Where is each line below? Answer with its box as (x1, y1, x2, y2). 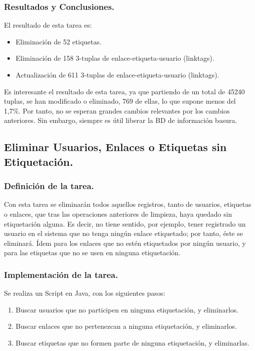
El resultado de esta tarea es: (4, 20, 92, 30)
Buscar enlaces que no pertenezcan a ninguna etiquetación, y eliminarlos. (15, 321, 237, 331)
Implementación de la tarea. (4, 268, 118, 280)
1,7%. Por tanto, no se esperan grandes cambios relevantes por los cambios (4, 105, 230, 116)
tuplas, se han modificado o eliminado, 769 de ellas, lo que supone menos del (4, 96, 236, 106)
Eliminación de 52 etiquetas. (15, 36, 102, 46)
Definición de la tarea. (4, 180, 94, 192)
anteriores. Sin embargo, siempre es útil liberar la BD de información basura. (4, 115, 237, 125)
